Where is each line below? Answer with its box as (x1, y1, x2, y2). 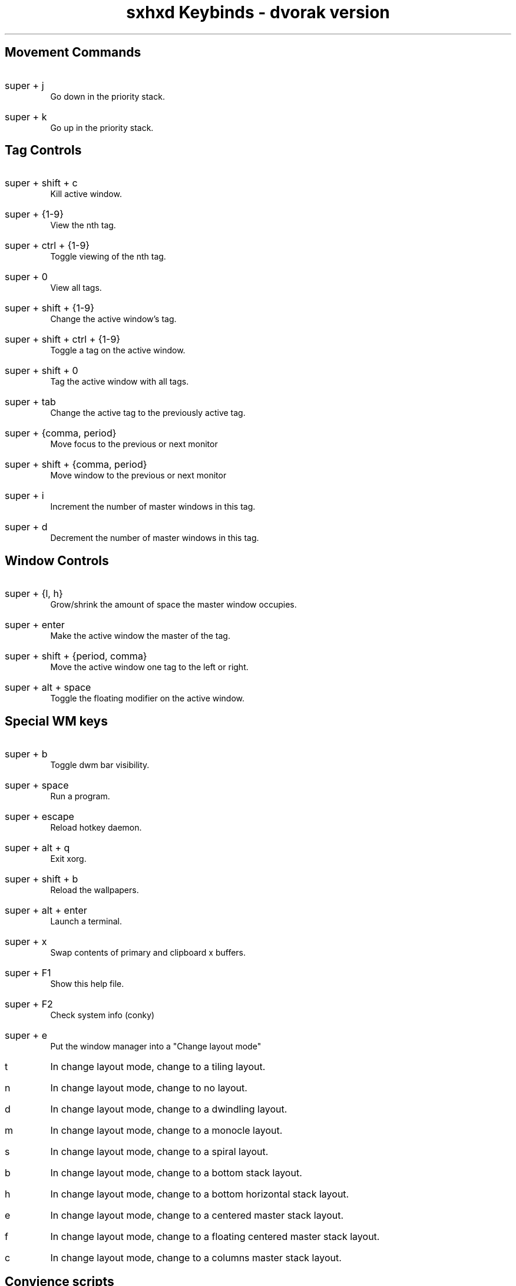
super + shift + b (5, 873, 78, 885)
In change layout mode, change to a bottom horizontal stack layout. (50, 1188, 349, 1200)
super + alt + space (5, 681, 91, 694)
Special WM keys (5, 713, 108, 729)
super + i (5, 490, 44, 502)
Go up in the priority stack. (50, 122, 154, 133)
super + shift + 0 (5, 365, 78, 377)
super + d (5, 521, 48, 533)
